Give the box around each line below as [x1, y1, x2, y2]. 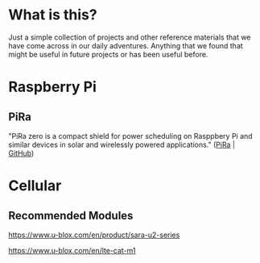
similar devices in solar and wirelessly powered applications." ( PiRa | [8, 140, 236, 149]
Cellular [8, 177, 62, 195]
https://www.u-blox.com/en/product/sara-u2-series [8, 230, 180, 240]
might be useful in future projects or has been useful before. [8, 49, 208, 59]
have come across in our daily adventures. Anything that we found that [8, 40, 243, 50]
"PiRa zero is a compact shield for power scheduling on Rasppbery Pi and [8, 131, 253, 140]
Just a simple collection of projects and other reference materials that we [8, 32, 251, 42]
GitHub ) [8, 148, 35, 158]
